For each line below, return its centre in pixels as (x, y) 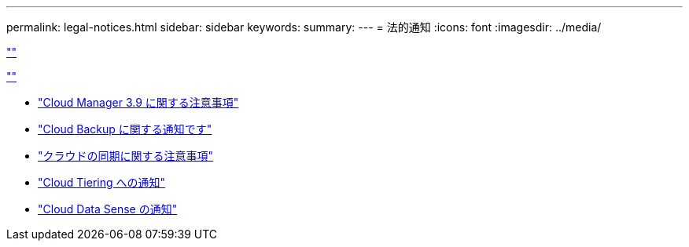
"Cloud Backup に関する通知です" (125, 129)
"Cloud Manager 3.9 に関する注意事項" (138, 102)
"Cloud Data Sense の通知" (108, 209)
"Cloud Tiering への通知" (102, 182)
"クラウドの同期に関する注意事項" (126, 156)
